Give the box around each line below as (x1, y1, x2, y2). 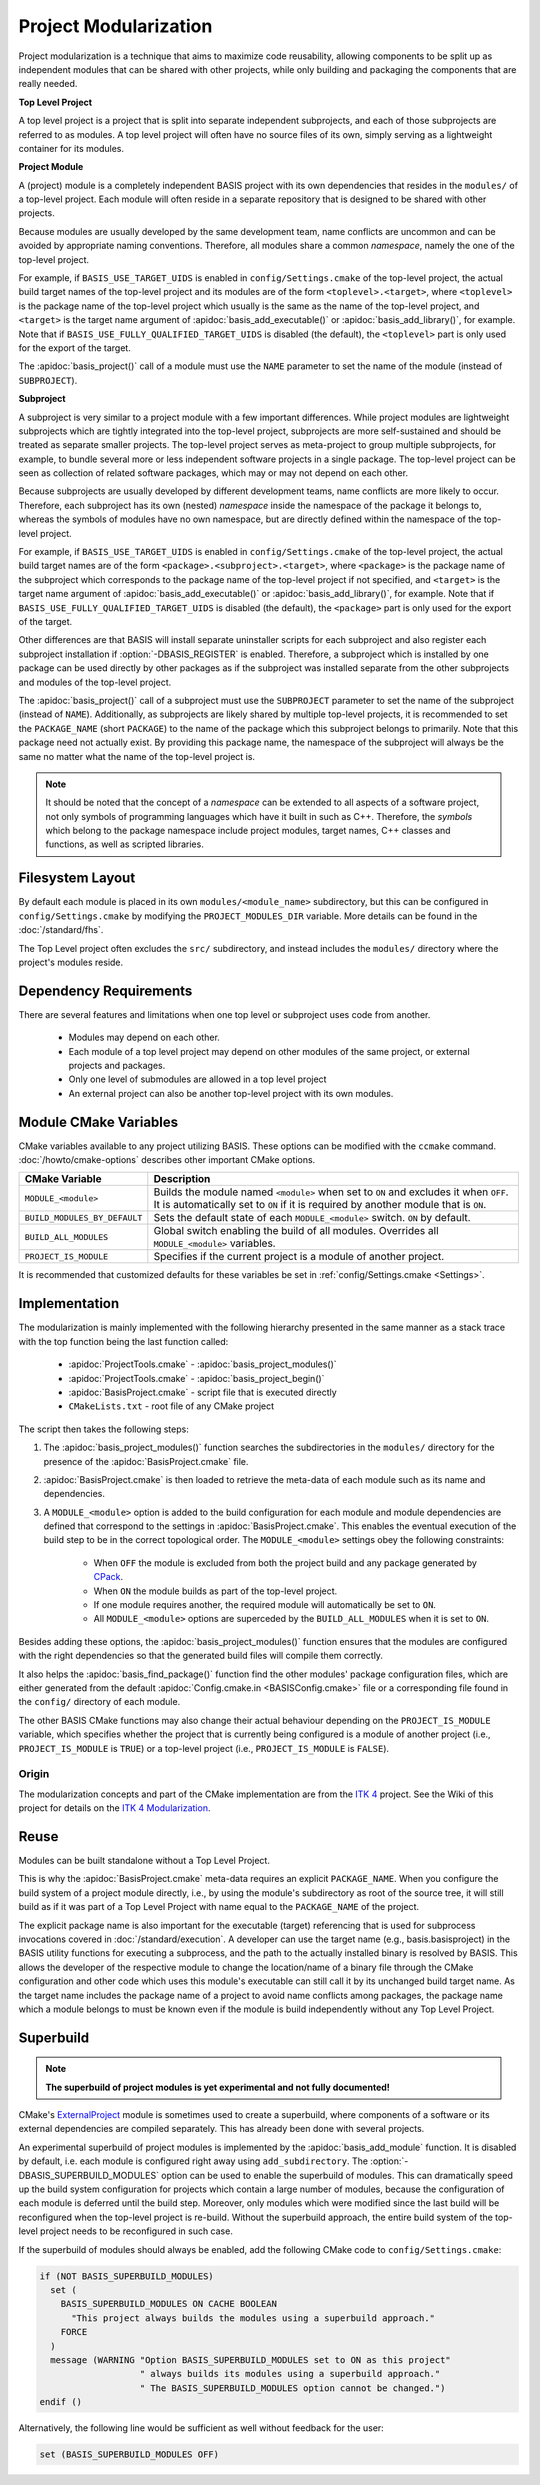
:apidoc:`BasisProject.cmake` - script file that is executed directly (68, 1386, 337, 1398)
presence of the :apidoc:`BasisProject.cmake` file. (43, 1455, 249, 1467)
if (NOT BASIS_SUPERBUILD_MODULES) (39, 2270, 214, 2282)
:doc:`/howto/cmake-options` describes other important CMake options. (18, 1154, 316, 1166)
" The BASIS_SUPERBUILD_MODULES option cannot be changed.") (139, 2382, 446, 2394)
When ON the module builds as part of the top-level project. (93, 1585, 338, 1597)
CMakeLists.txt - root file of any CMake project (68, 1400, 275, 1412)
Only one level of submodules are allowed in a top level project (68, 1073, 327, 1085)
